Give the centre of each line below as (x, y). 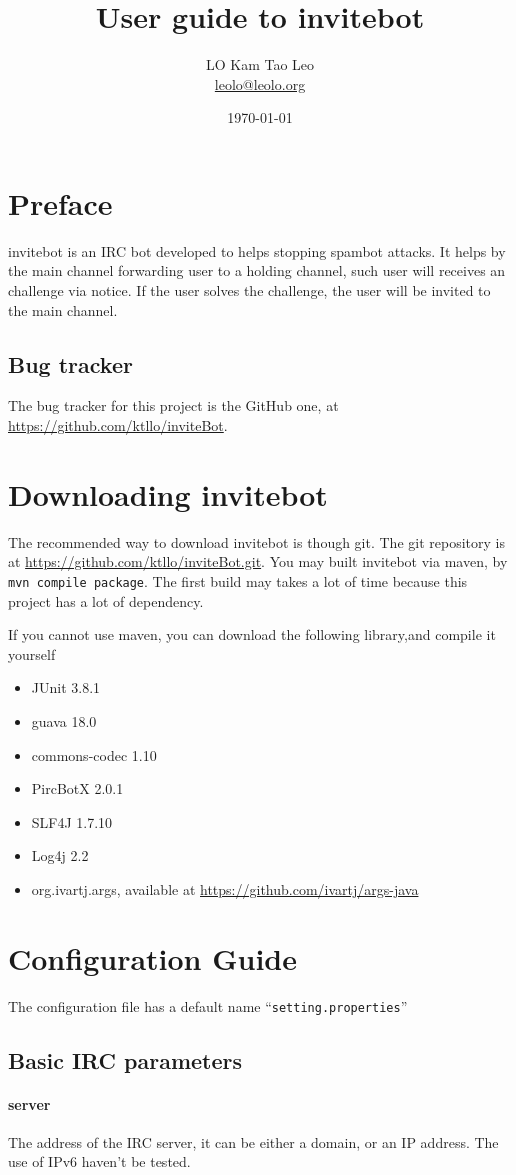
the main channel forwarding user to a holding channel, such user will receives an (257, 270)
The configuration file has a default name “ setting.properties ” (208, 1005)
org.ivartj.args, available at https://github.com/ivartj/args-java (225, 888)
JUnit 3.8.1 (66, 687)
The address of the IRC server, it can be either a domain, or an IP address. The (253, 1141)
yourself (32, 653)
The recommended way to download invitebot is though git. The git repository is (256, 541)
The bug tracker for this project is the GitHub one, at (173, 405)
